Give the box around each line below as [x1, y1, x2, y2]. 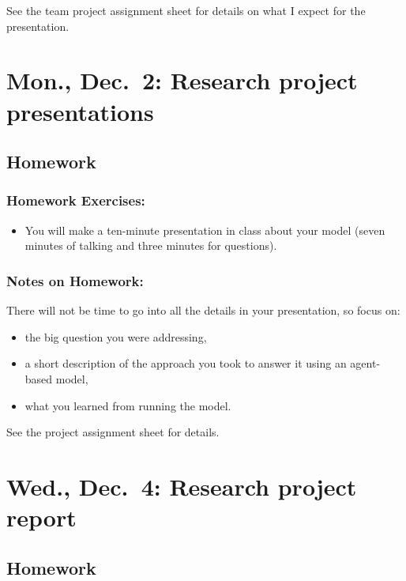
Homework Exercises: [6, 191, 145, 210]
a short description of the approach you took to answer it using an [24, 355, 347, 372]
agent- [350, 355, 381, 372]
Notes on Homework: [6, 270, 144, 290]
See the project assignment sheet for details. [6, 424, 220, 440]
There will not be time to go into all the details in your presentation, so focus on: [6, 302, 400, 319]
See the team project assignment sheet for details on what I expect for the [6, 2, 366, 18]
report [6, 501, 77, 534]
